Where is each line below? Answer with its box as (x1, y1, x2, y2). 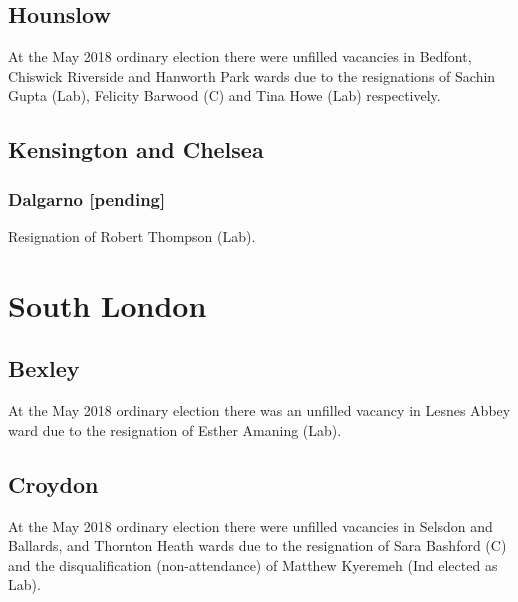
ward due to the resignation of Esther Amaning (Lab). (8, 419, 342, 440)
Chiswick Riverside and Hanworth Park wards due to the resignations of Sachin (8, 65, 496, 86)
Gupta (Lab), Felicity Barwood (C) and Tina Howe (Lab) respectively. (8, 85, 441, 106)
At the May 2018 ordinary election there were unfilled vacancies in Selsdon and (8, 515, 493, 536)
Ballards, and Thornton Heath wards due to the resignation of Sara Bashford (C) (8, 535, 507, 556)
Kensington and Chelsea (8, 134, 264, 165)
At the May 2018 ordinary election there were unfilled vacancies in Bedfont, (8, 46, 472, 67)
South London (8, 284, 207, 325)
